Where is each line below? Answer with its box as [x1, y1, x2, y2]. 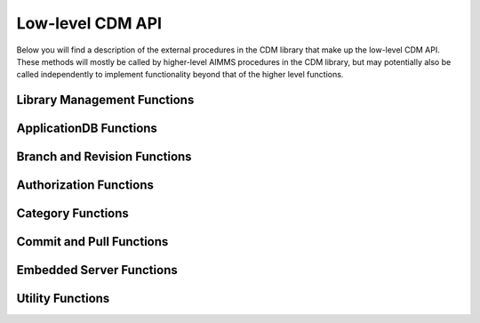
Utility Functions [16, 291, 110, 306]
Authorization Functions [16, 178, 155, 193]
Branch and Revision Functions [16, 149, 192, 165]
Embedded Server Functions [16, 262, 178, 278]
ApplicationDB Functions [16, 121, 157, 136]
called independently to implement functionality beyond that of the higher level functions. [16, 69, 344, 80]
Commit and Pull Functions [16, 234, 169, 249]
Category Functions [16, 206, 129, 222]
